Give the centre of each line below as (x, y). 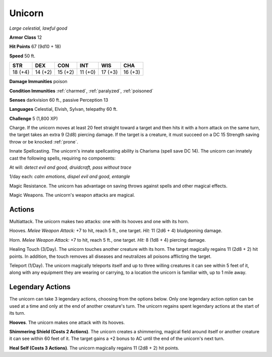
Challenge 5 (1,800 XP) (33, 118)
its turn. (17, 313)
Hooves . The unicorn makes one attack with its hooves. (67, 322)
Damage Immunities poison (38, 82)
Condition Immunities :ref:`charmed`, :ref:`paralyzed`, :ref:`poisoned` (81, 91)
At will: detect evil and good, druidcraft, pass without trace (71, 167)
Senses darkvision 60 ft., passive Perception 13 (59, 100)
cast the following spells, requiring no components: (62, 158)
